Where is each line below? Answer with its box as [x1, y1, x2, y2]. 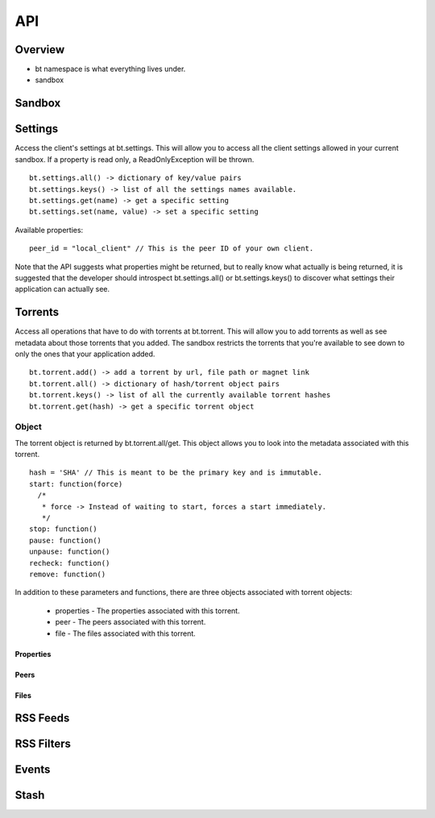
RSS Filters [14, 737, 72, 751]
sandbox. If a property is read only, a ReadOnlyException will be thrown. [14, 154, 255, 164]
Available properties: [14, 225, 84, 235]
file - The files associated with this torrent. [55, 629, 197, 638]
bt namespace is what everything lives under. [35, 64, 186, 74]
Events [14, 762, 51, 777]
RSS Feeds [14, 712, 70, 725]
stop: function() [29, 525, 97, 534]
